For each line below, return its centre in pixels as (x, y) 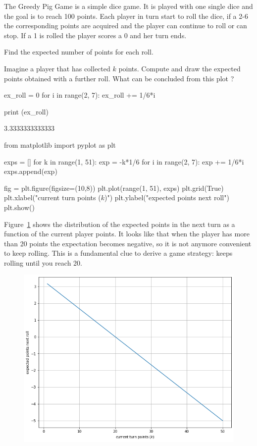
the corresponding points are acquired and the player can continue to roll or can (126, 26)
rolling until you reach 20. (43, 262)
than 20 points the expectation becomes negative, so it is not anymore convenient (128, 243)
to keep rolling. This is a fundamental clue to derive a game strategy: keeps (118, 253)
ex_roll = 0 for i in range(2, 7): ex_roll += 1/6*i (80, 95)
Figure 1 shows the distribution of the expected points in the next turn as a (120, 224)
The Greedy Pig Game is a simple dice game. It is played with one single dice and (128, 6)
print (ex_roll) (26, 111)
